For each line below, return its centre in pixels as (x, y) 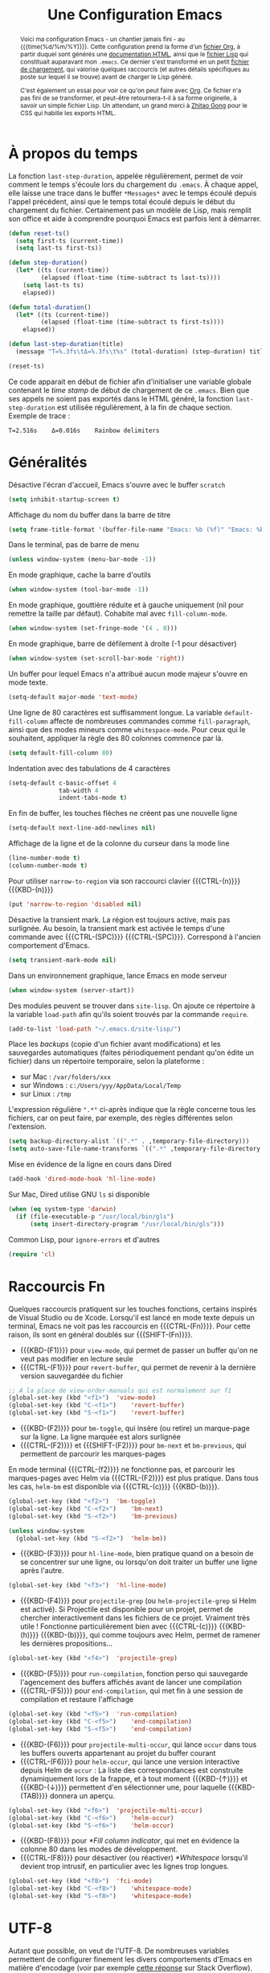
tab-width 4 (79, 790)
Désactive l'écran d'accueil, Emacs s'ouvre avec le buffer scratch (117, 484)
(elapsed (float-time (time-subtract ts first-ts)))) (133, 322)
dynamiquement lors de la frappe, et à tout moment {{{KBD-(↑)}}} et (133, 1778)
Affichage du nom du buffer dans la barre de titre (90, 515)
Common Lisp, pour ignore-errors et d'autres (84, 1239)
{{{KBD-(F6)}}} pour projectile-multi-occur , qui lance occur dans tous (138, 1744)
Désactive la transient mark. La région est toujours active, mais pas (119, 920)
